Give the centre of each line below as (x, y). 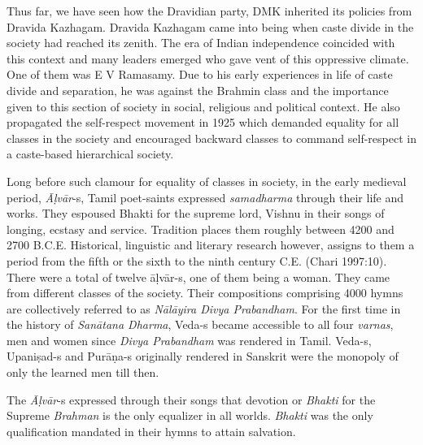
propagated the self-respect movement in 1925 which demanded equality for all (203, 122)
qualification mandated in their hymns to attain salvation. (151, 431)
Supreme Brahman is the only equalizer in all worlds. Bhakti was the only (190, 415)
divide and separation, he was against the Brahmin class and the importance (198, 90)
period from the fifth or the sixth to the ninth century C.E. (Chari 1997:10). (197, 260)
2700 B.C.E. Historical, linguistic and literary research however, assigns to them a (211, 245)
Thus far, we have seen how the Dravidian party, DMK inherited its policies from (209, 11)
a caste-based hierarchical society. (90, 154)
